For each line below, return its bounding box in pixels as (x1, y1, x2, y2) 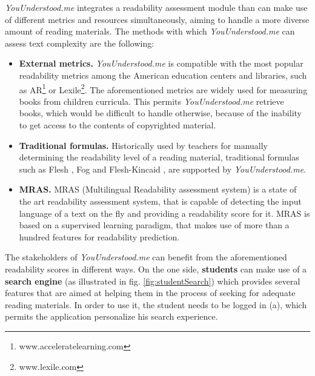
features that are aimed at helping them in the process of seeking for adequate (5, 286, 296, 299)
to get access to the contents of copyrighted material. (19, 119, 216, 131)
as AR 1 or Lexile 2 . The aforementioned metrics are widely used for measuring (19, 81, 308, 96)
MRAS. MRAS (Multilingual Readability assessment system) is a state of (19, 183, 297, 196)
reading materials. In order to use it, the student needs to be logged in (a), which (5, 298, 307, 311)
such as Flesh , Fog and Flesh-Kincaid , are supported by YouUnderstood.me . (19, 162, 307, 175)
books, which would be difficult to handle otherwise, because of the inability (19, 107, 302, 119)
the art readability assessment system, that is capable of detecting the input (19, 194, 302, 207)
